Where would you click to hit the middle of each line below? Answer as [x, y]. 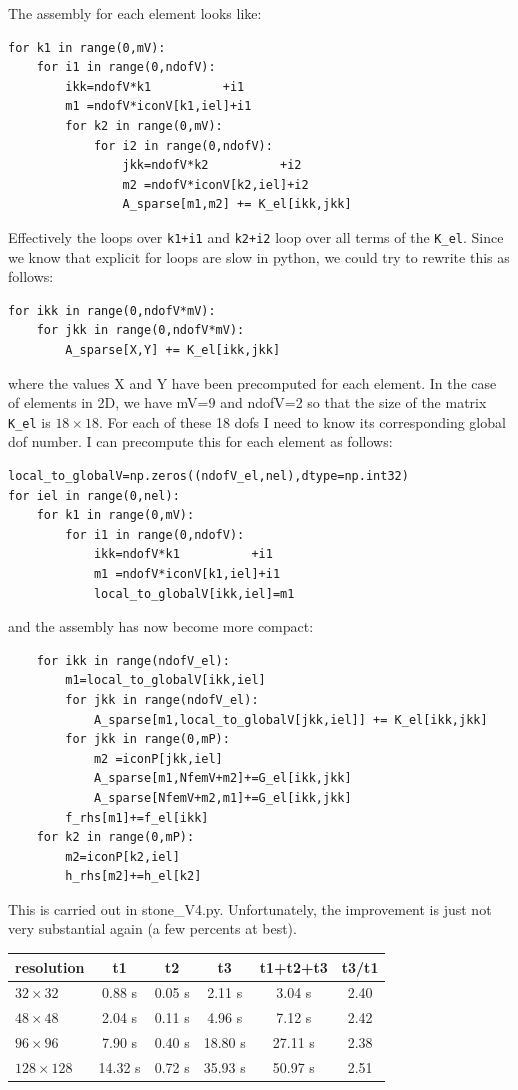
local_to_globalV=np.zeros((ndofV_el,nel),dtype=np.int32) [208, 476]
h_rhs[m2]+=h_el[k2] [133, 876]
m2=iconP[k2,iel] [122, 856]
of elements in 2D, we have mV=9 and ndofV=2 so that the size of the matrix [247, 402]
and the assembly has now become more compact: [161, 626]
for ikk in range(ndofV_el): [133, 660]
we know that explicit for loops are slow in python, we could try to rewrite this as [259, 256]
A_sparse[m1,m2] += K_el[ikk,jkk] [237, 204]
